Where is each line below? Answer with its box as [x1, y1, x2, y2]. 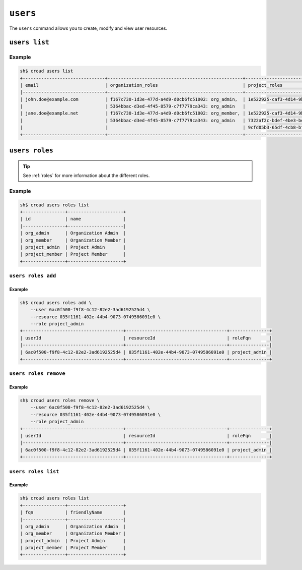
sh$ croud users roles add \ [20, 300, 92, 305]
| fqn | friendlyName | [20, 509, 126, 516]
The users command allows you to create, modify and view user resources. [9, 25, 168, 31]
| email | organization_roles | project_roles [20, 82, 283, 88]
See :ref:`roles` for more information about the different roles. [23, 173, 150, 179]
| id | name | [20, 216, 126, 222]
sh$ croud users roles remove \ [20, 397, 100, 404]
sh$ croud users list [20, 68, 73, 74]
